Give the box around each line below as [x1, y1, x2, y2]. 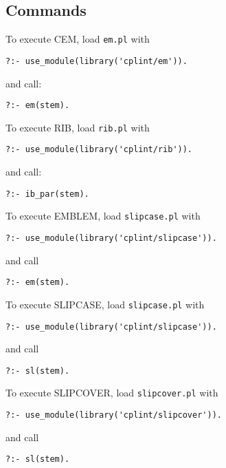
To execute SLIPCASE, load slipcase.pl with [5, 297, 205, 311]
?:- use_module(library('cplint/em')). [5, 56, 188, 66]
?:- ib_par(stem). [5, 189, 89, 199]
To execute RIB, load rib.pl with [5, 120, 150, 134]
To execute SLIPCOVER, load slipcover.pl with [5, 385, 218, 400]
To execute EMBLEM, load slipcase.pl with [5, 209, 201, 223]
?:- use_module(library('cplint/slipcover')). [5, 410, 222, 421]
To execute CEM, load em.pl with [5, 32, 150, 46]
